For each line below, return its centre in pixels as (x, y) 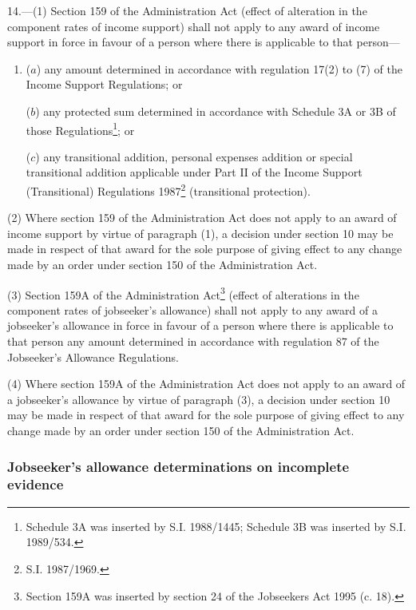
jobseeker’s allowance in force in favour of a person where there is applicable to (200, 325)
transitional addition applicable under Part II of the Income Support (194, 172)
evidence (36, 484)
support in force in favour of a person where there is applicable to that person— (204, 42)
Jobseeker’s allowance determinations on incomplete (178, 466)
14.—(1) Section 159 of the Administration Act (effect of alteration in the (187, 10)
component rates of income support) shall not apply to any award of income (194, 26)
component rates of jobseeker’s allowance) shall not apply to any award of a (192, 309)
